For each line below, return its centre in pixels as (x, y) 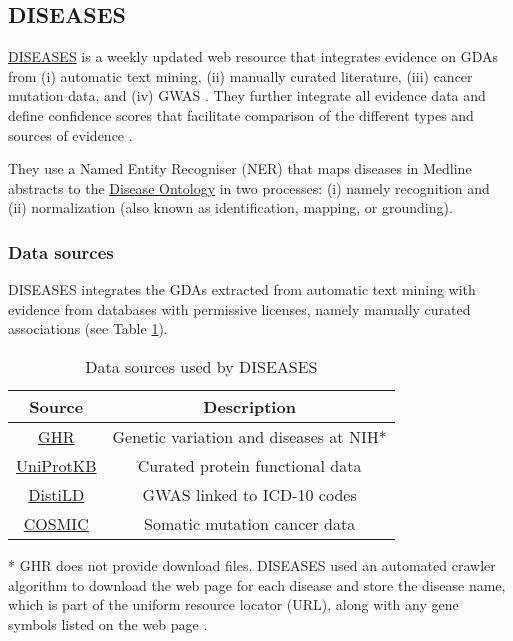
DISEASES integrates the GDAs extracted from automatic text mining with (242, 289)
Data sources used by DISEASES (201, 366)
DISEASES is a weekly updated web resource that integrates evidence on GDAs (253, 56)
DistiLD (56, 494)
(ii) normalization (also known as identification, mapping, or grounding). (230, 207)
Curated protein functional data (249, 465)
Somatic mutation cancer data (250, 523)
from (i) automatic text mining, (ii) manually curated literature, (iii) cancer (240, 75)
